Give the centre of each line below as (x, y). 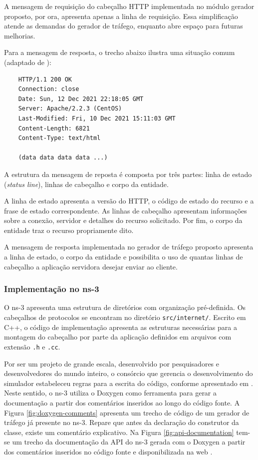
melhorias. (20, 35)
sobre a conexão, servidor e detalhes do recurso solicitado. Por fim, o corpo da (123, 220)
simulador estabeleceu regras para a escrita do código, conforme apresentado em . (129, 383)
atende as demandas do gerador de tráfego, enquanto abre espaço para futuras (124, 26)
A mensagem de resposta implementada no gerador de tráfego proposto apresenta (129, 247)
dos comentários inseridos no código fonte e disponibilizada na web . (108, 451)
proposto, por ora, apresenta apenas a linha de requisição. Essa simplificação (121, 16)
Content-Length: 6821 (54, 128)
